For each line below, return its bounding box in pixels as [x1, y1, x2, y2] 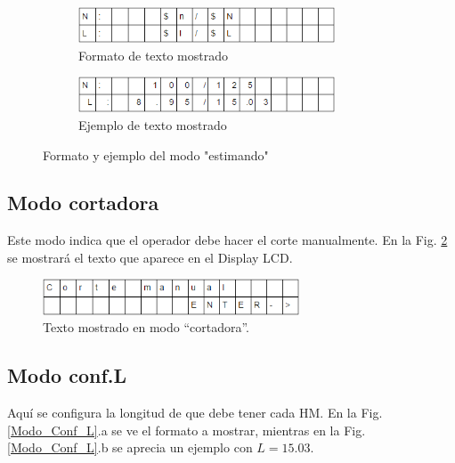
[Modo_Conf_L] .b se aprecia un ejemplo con [7, 438, 253, 457]
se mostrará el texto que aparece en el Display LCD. [7, 248, 293, 266]
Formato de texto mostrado [78, 45, 228, 64]
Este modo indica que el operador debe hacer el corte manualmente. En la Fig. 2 [7, 231, 448, 249]
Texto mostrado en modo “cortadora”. [43, 318, 249, 337]
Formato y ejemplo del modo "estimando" [43, 145, 269, 164]
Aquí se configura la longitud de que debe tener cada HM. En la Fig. [7, 402, 383, 421]
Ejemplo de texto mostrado [78, 115, 227, 134]
